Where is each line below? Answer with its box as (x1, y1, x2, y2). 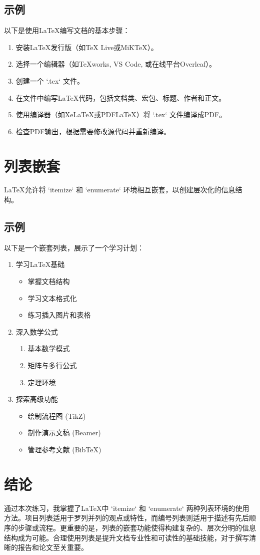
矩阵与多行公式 (27, 360, 77, 371)
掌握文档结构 (27, 276, 70, 287)
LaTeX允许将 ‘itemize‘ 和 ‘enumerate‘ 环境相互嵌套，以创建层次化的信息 (4, 184, 235, 195)
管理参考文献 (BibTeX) (27, 444, 101, 454)
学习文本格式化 (27, 293, 77, 303)
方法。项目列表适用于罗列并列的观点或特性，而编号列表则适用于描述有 (4, 512, 235, 523)
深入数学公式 (15, 326, 58, 337)
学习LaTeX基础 (15, 259, 65, 269)
